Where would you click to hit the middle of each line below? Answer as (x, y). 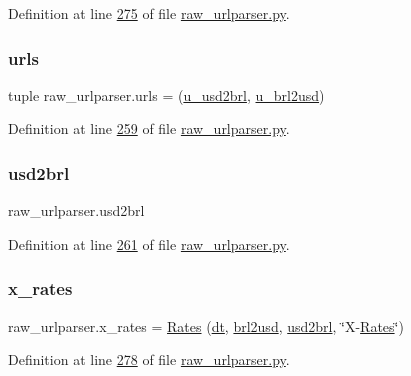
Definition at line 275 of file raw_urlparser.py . (149, 13)
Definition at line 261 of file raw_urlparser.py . (149, 243)
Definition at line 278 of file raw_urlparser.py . (149, 359)
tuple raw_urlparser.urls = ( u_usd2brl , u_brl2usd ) (166, 94)
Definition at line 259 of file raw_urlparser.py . (149, 128)
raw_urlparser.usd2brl (76, 210)
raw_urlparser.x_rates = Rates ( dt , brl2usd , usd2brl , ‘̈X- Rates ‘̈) (206, 325)
